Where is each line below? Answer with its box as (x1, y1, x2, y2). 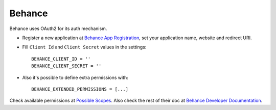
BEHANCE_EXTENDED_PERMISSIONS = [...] (31, 86, 129, 92)
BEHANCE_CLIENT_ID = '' (31, 56, 91, 62)
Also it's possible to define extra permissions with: (22, 74, 129, 80)
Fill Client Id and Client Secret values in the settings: (22, 44, 147, 50)
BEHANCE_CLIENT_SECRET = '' (31, 63, 102, 69)
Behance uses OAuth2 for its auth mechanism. (9, 25, 107, 32)
